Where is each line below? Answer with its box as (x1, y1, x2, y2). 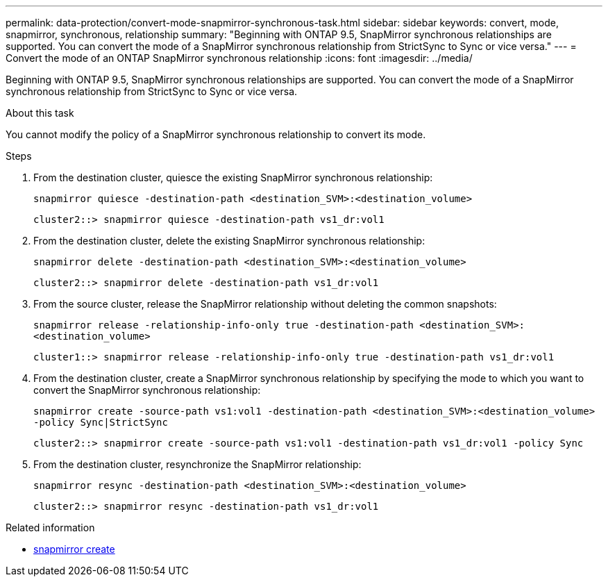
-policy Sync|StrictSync (33, 417, 168, 428)
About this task (6, 107, 74, 119)
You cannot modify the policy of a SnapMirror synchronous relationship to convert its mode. (6, 128, 426, 140)
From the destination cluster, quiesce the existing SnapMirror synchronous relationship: (33, 172, 433, 183)
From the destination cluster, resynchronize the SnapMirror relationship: (33, 458, 362, 470)
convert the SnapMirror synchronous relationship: (33, 384, 261, 396)
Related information (6, 522, 95, 533)
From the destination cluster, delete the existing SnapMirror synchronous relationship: (33, 235, 425, 247)
